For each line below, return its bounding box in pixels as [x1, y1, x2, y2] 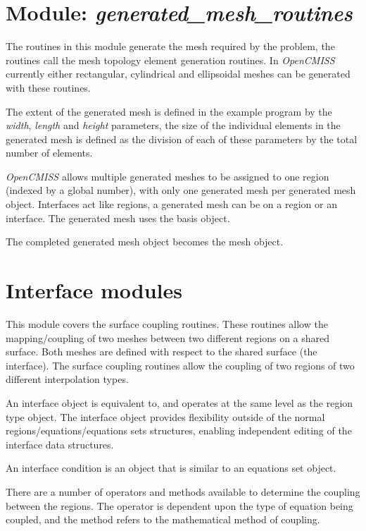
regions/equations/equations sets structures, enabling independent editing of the [6, 423, 352, 438]
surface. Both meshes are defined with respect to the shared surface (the [6, 344, 317, 359]
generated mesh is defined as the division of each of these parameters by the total [6, 131, 358, 146]
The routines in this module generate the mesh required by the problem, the [6, 39, 335, 54]
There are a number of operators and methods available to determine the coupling [6, 484, 360, 499]
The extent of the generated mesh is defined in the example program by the [6, 104, 332, 118]
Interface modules [6, 276, 183, 305]
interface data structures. [6, 437, 114, 451]
